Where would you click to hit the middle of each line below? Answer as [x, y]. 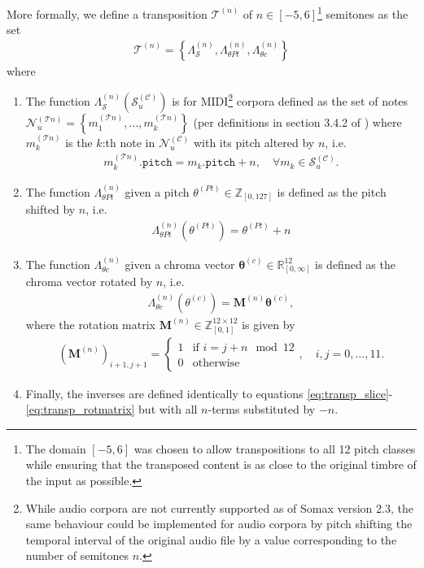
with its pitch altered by [254, 142]
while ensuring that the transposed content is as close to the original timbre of [221, 464]
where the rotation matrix [90, 324]
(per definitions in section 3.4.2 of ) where [297, 122]
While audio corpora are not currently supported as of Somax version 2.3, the [219, 507]
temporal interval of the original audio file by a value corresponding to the [211, 539]
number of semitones [77, 555]
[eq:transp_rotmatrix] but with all [111, 409]
